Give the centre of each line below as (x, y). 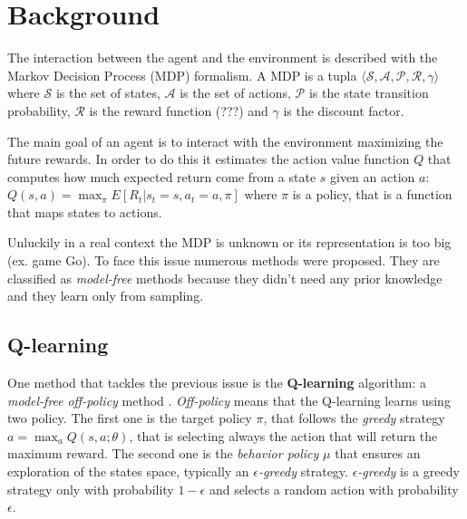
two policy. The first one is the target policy (130, 418)
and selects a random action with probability (334, 489)
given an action (373, 176)
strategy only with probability (91, 489)
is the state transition (369, 93)
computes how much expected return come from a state (162, 176)
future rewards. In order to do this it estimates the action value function (209, 159)
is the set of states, (108, 93)
